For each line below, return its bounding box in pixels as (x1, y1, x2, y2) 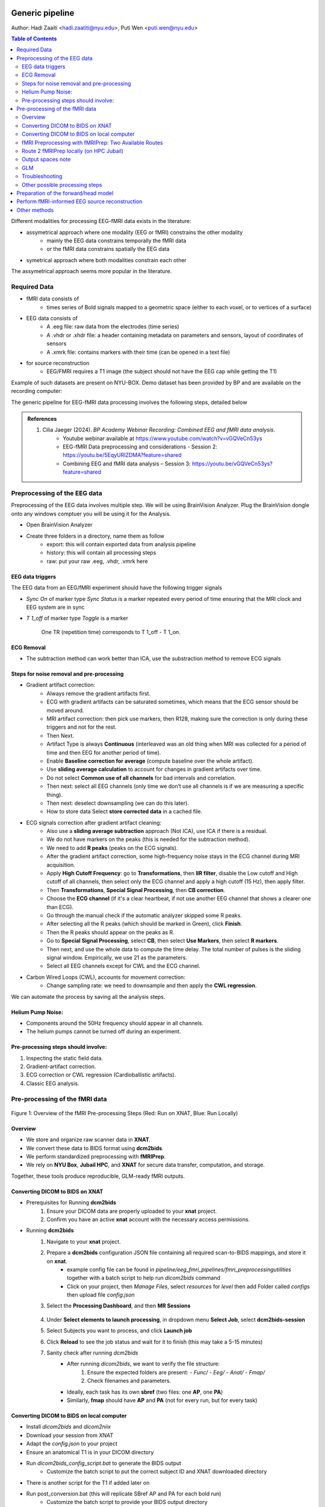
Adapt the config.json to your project (26, 1440, 117, 1447)
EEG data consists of (26, 314, 78, 322)
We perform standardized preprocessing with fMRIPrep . (26, 1153, 166, 1160)
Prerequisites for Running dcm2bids (26, 1199, 117, 1206)
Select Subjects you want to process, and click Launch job (46, 1327, 193, 1335)
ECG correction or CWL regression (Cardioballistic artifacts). (26, 1071, 176, 1078)
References (27, 415, 57, 422)
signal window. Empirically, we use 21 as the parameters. (46, 954, 188, 961)
